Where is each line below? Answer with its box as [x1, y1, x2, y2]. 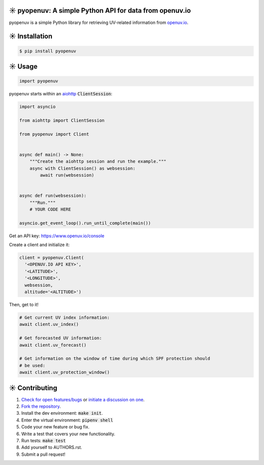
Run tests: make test [21, 438, 66, 443]
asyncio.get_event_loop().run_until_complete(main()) [19, 220, 151, 226]
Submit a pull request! [21, 451, 66, 457]
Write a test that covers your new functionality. [21, 431, 115, 437]
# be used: [19, 362, 45, 368]
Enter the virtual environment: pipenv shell [21, 417, 113, 423]
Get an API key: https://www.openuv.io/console [9, 233, 105, 239]
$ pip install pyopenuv [19, 48, 77, 54]
